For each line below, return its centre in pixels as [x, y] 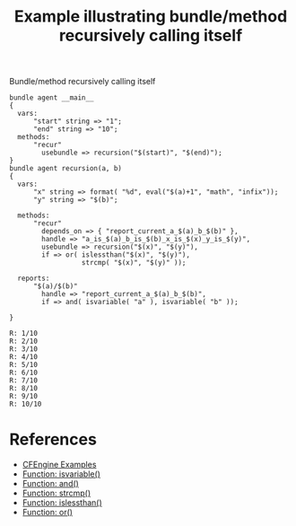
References [53, 439]
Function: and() [50, 484]
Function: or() [48, 513]
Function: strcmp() [57, 493]
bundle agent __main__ [52, 98]
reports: [34, 279]
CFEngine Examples [59, 465]
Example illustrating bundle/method [151, 17]
